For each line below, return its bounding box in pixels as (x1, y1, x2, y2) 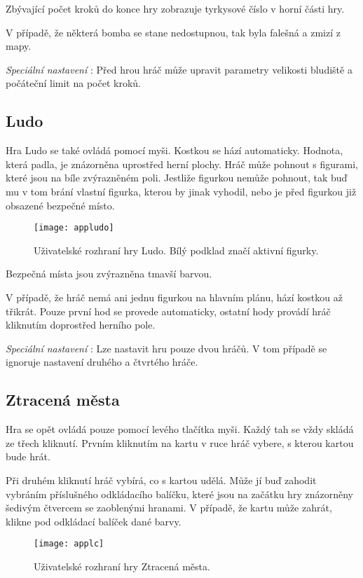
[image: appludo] (34, 223, 114, 233)
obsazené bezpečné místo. (6, 198, 115, 212)
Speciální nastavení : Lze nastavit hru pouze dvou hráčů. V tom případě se (6, 340, 327, 355)
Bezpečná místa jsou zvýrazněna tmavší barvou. (6, 266, 212, 281)
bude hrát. (6, 449, 50, 464)
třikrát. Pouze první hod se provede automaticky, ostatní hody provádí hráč (6, 303, 331, 318)
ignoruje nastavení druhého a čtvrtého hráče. (6, 355, 198, 369)
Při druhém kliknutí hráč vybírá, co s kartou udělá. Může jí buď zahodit (6, 472, 317, 487)
